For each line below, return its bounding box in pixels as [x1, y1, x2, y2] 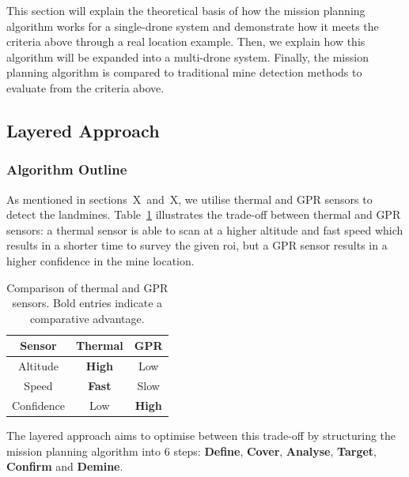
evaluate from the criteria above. [6, 79, 165, 96]
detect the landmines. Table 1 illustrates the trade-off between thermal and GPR [6, 206, 401, 223]
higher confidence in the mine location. [6, 252, 195, 269]
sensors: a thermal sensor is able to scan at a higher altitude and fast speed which [6, 221, 403, 238]
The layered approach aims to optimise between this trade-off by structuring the [6, 426, 396, 443]
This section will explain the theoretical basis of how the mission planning [6, 2, 365, 18]
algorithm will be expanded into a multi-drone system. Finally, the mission [6, 48, 369, 65]
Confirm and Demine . [6, 458, 123, 475]
